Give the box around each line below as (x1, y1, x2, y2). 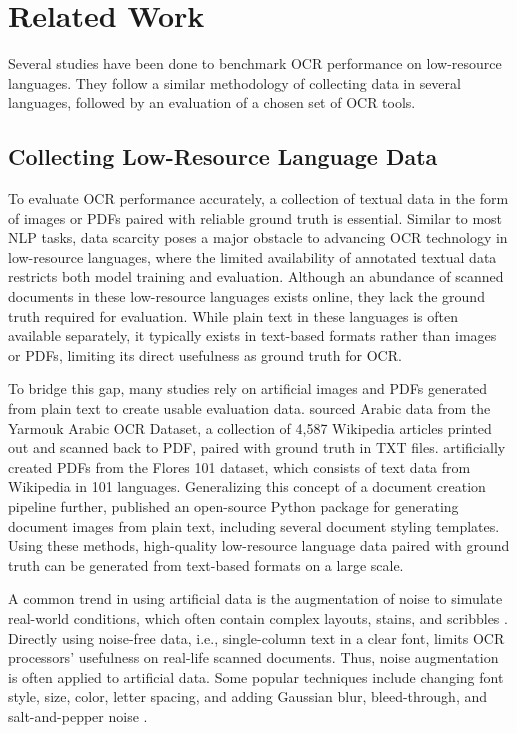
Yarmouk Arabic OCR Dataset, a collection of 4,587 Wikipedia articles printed (8, 417, 492, 438)
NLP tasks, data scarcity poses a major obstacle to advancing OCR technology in (8, 227, 508, 248)
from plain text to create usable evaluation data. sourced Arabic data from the (8, 398, 491, 419)
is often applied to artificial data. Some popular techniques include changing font (8, 666, 504, 687)
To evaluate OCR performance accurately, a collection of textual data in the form (8, 188, 509, 209)
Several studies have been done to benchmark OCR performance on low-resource (8, 53, 502, 74)
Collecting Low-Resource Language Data (8, 141, 438, 172)
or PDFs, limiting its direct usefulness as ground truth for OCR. (8, 344, 402, 365)
